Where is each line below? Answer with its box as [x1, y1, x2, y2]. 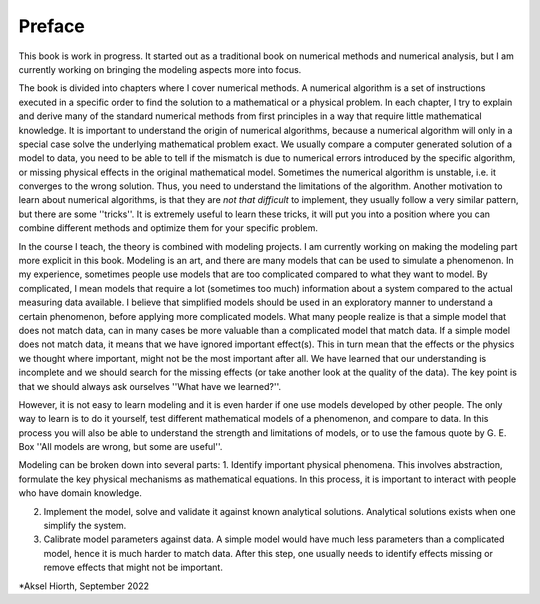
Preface [18, 15, 85, 37]
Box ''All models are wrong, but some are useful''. [18, 441, 223, 453]
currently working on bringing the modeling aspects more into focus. [18, 63, 302, 75]
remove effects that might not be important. [43, 561, 224, 574]
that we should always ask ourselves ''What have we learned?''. [18, 380, 282, 392]
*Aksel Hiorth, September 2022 [18, 580, 150, 592]
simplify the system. [43, 520, 127, 532]
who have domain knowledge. [18, 487, 142, 499]
